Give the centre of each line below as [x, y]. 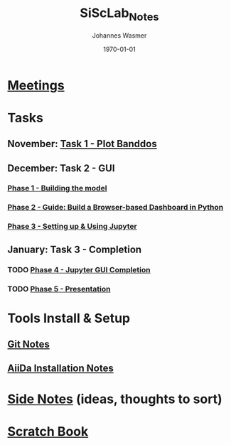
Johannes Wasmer [119, 35]
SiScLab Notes [119, 14]
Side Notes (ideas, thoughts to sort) [115, 399]
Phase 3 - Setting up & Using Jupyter [72, 227]
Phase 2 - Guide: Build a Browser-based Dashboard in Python [116, 208]
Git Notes [28, 344]
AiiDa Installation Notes [60, 369]
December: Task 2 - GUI [61, 168]
